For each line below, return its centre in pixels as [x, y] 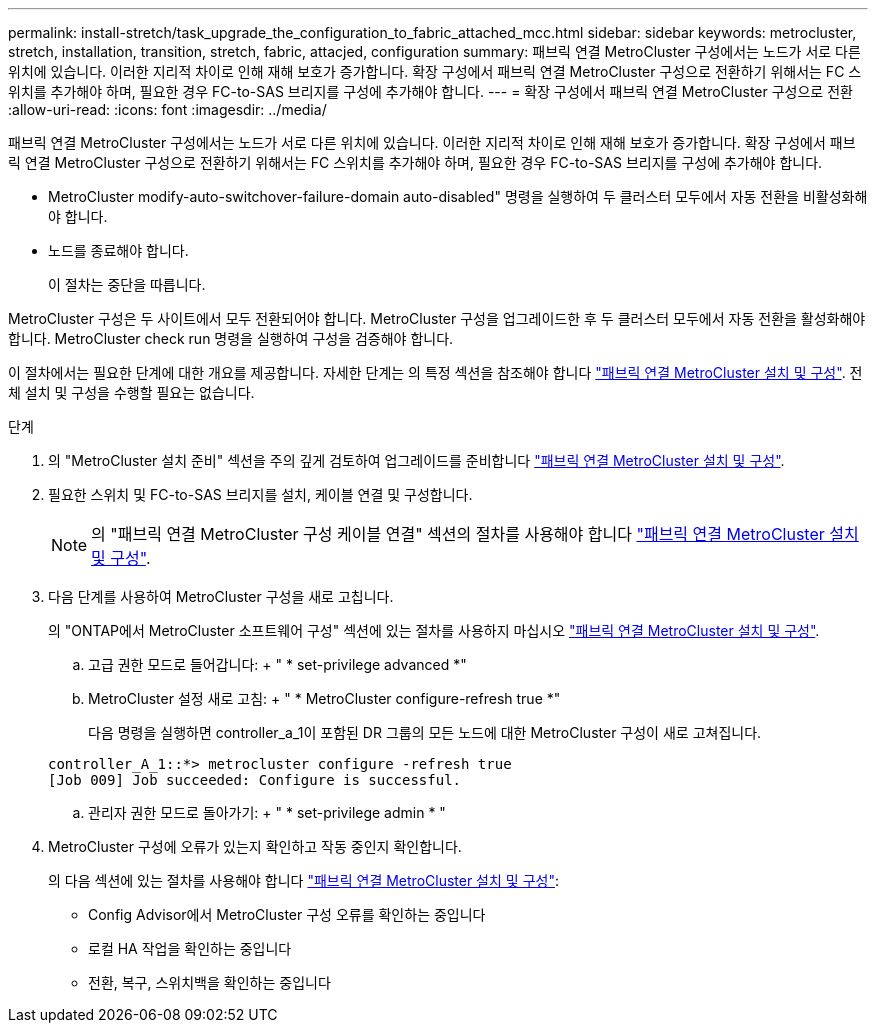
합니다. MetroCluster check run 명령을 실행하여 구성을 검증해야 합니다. [231, 338]
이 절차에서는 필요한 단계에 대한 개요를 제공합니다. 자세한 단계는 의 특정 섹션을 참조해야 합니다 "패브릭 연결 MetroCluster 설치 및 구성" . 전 [435, 372]
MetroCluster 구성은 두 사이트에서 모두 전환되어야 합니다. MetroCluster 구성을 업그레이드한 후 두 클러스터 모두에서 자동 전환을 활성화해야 [437, 318]
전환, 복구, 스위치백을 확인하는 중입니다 [209, 982]
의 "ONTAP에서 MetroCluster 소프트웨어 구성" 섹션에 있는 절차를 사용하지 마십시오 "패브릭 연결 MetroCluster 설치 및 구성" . [434, 630]
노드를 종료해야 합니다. [118, 250]
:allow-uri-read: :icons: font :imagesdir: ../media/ [167, 109]
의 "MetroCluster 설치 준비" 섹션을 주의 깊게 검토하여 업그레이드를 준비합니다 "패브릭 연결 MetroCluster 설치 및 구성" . [416, 460]
